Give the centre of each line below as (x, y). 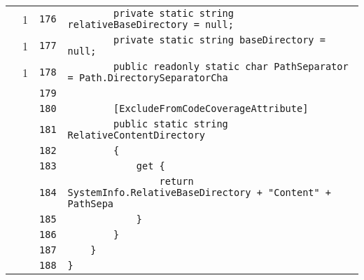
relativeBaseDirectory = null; (150, 24)
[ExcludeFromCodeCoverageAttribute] (211, 108)
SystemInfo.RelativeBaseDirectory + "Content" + (199, 192)
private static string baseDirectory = (219, 40)
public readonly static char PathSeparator (231, 66)
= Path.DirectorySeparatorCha (148, 78)
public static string (171, 124)
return (176, 181)
